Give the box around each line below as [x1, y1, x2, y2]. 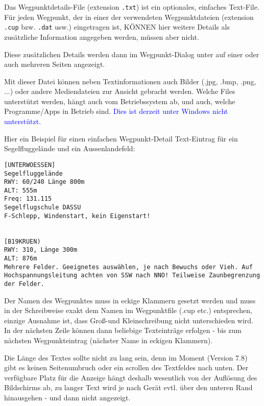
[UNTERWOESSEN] [4, 161, 56, 169]
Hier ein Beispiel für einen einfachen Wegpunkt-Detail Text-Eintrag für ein [4, 133, 238, 144]
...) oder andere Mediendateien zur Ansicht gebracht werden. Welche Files [4, 86, 235, 97]
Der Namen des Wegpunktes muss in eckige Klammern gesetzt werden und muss [4, 295, 256, 305]
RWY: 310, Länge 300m [4, 246, 78, 254]
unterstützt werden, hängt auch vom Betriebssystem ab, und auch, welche [4, 95, 235, 106]
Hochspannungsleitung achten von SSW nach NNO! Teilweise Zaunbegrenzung [4, 272, 260, 279]
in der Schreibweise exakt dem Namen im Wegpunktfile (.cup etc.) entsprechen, [4, 305, 252, 316]
